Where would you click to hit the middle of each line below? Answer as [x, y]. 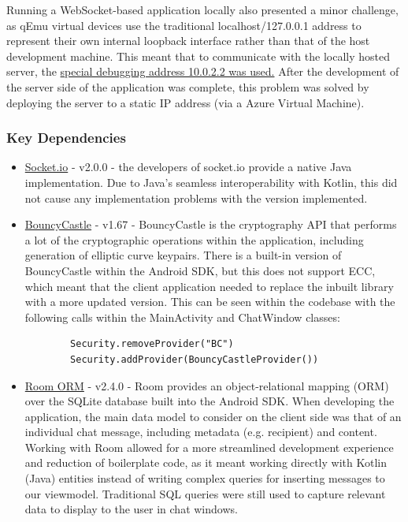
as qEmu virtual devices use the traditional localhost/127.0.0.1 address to [184, 25]
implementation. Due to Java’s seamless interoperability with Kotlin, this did [211, 182]
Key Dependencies [66, 138]
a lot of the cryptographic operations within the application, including [194, 239]
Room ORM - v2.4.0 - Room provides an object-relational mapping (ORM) [207, 385]
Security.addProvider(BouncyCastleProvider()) [195, 359]
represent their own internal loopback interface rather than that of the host [188, 41]
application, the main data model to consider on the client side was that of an [213, 416]
